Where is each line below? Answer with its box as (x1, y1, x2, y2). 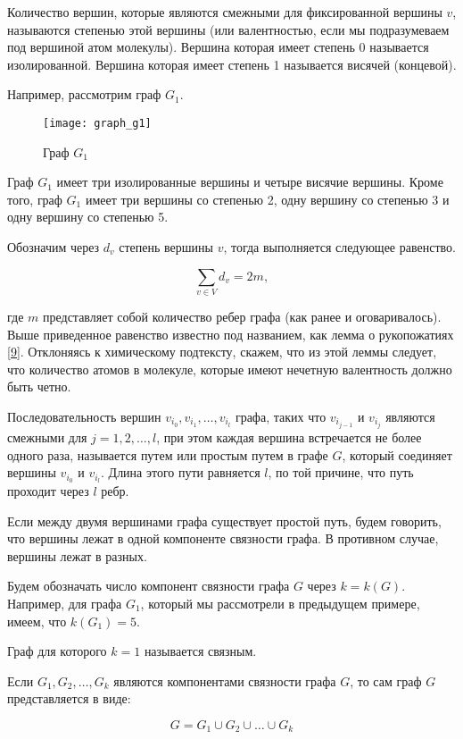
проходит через (7, 482, 89, 500)
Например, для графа (7, 594, 122, 612)
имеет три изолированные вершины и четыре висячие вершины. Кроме (56, 172, 443, 191)
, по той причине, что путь (268, 463, 414, 482)
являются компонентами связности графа (113, 671, 336, 690)
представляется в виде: (7, 689, 131, 708)
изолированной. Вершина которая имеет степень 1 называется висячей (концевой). (7, 55, 457, 73)
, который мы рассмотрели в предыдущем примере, (140, 594, 420, 612)
